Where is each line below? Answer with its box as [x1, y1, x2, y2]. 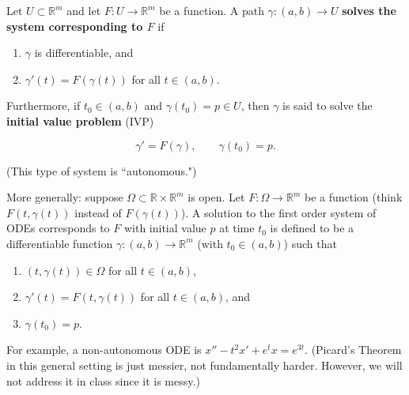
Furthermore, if [6, 97, 81, 114]
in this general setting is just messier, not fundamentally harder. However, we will [6, 356, 403, 373]
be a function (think [304, 189, 403, 205]
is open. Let [187, 189, 245, 205]
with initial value [123, 220, 206, 236]
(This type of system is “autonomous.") [6, 162, 197, 179]
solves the [342, 2, 396, 18]
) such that [283, 235, 337, 251]
